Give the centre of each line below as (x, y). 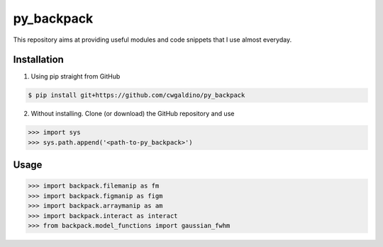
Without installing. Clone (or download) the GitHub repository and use (133, 114)
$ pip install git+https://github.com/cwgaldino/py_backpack (137, 95)
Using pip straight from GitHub (76, 76)
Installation (38, 60)
